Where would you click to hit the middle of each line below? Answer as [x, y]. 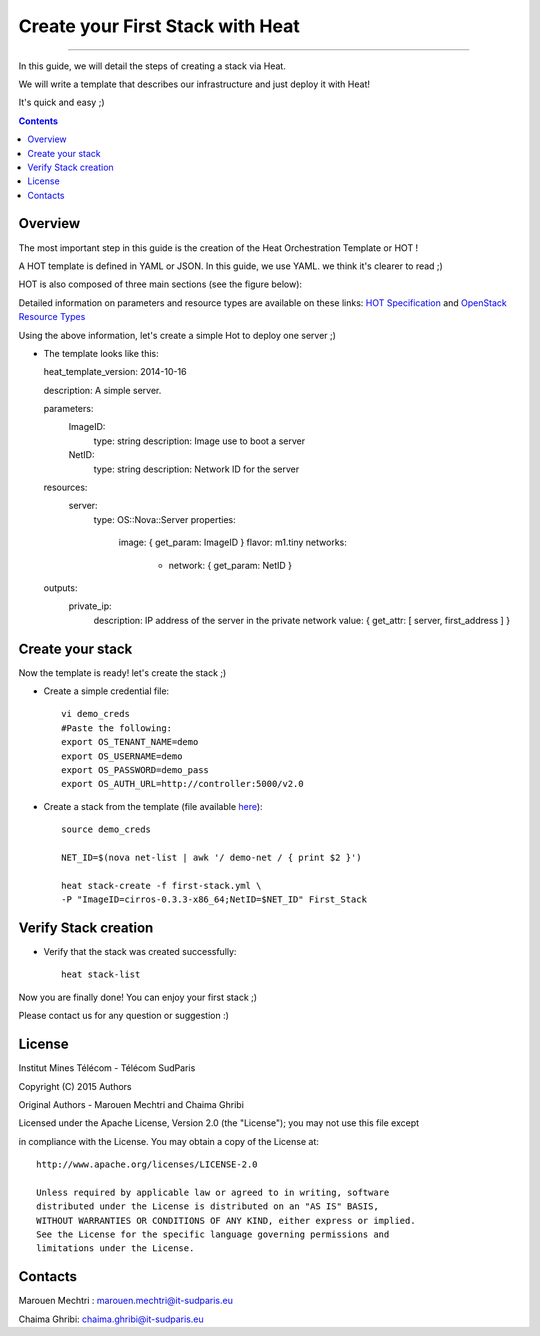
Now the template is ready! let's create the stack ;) [122, 672]
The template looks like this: [101, 353]
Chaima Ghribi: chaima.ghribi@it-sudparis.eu [111, 1319]
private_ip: [90, 606]
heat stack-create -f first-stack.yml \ [161, 885]
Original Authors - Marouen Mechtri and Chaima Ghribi [131, 1104]
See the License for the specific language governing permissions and [213, 1234]
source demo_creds [106, 829]
